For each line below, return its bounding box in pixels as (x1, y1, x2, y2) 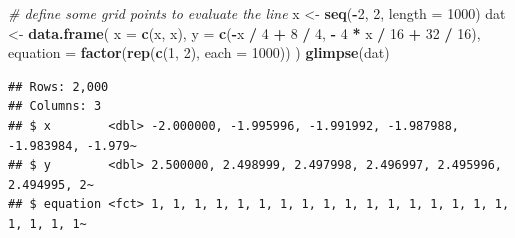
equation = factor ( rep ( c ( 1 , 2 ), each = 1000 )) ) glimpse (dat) (8, 42, 390, 63)
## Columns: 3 (8, 99, 102, 114)
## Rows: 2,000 (8, 79, 109, 94)
